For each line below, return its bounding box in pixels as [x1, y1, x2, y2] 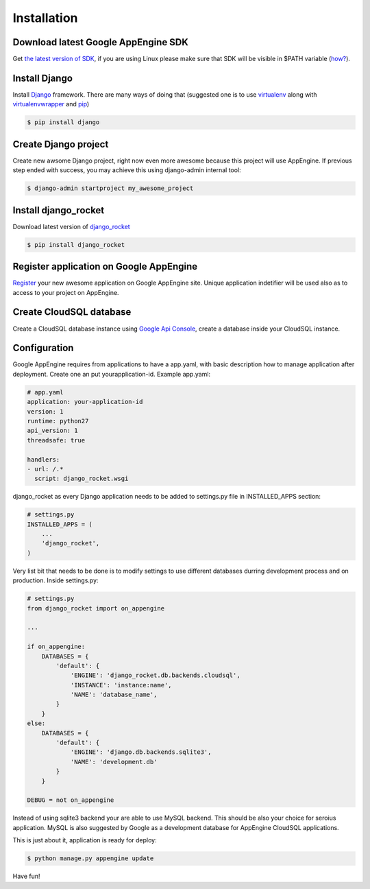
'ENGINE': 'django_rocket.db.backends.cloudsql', [70, 672, 241, 679]
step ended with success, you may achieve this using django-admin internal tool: [12, 166, 241, 174]
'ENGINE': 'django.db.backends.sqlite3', [70, 748, 212, 756]
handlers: [27, 455, 60, 463]
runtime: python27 [27, 417, 89, 425]
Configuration [12, 342, 74, 354]
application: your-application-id [27, 398, 143, 406]
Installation [12, 10, 78, 25]
